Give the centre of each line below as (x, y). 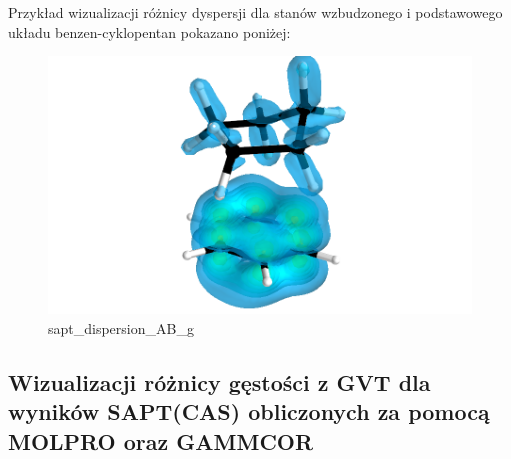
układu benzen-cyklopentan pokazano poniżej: (149, 31)
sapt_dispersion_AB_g (121, 327)
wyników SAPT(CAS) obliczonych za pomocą (249, 411)
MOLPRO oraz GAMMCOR (161, 440)
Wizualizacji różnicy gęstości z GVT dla (219, 381)
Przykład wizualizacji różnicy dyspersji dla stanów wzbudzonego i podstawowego (255, 12)
